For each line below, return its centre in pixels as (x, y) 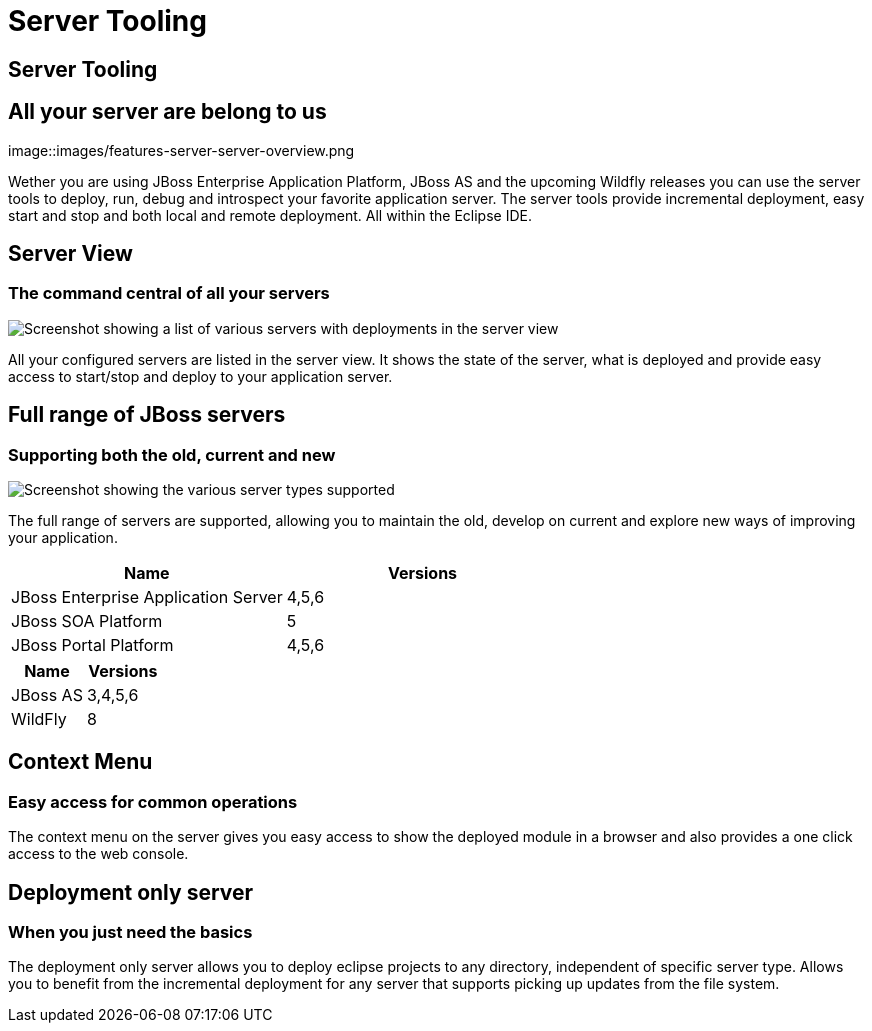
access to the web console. (98, 854)
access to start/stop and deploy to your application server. (200, 376)
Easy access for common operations (153, 801)
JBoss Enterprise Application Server (147, 597)
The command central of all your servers (169, 293)
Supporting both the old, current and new (172, 454)
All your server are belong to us (167, 112)
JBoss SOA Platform (87, 621)
